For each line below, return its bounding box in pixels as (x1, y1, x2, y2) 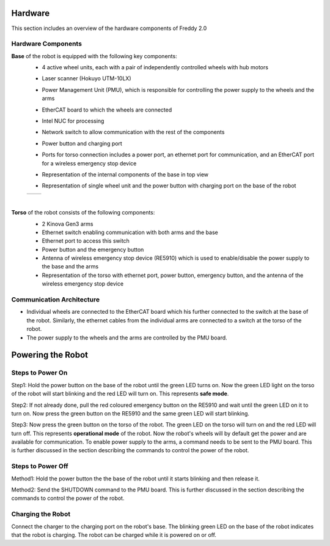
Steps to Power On (11, 368, 68, 377)
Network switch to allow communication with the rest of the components (42, 129, 225, 136)
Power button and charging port (42, 140, 122, 147)
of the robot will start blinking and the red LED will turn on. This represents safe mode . (11, 390, 229, 398)
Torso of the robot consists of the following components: (11, 209, 155, 216)
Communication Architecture (11, 295, 100, 304)
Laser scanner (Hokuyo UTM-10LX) (42, 75, 131, 82)
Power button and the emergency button (42, 246, 144, 253)
